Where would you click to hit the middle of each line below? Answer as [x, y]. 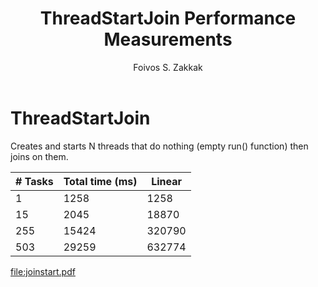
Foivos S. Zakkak [168, 67]
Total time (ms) [100, 181]
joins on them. [39, 156]
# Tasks [34, 181]
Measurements [168, 39]
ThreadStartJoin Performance [168, 18]
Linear [167, 181]
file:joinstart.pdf [43, 271]
